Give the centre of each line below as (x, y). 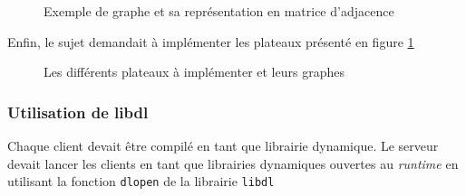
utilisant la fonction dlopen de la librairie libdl (141, 181)
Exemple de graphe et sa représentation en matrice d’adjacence (219, 11)
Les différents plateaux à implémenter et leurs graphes (194, 72)
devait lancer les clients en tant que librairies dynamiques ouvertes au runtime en (233, 163)
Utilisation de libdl (78, 112)
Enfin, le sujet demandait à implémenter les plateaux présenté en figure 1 (211, 41)
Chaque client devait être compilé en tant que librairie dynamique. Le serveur (223, 145)
